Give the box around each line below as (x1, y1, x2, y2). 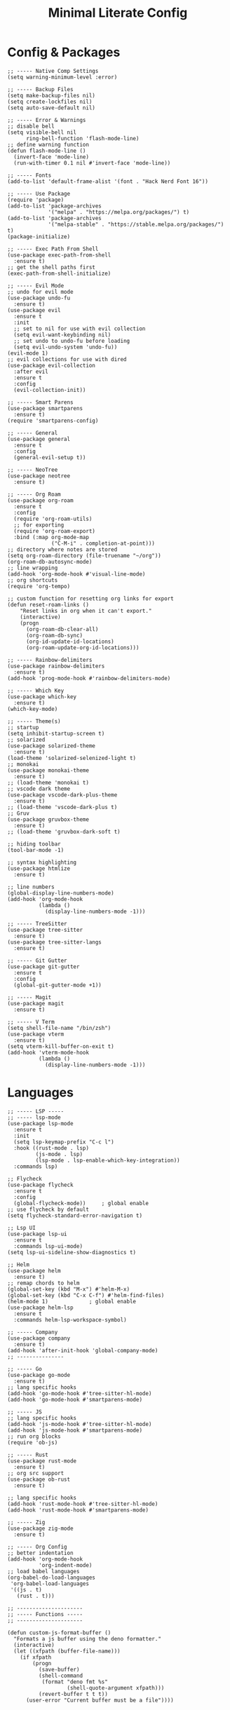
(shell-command (38, 1672, 83, 1679)
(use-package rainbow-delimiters (7, 663, 105, 670)
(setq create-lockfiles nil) (7, 98, 93, 105)
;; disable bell (7, 123, 55, 130)
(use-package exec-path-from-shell (7, 251, 111, 259)
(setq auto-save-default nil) (7, 104, 96, 111)
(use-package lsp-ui (7, 1230, 68, 1237)
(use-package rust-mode (7, 1457, 77, 1465)
